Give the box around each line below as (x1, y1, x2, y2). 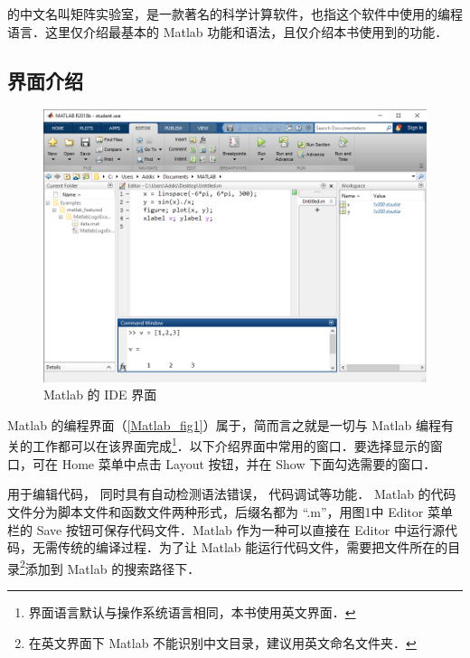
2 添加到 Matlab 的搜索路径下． (20, 556, 201, 578)
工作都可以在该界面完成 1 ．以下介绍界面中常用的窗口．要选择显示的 (32, 434, 430, 456)
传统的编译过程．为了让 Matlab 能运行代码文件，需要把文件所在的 (57, 538, 448, 557)
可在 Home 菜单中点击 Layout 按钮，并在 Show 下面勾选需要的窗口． (32, 454, 437, 473)
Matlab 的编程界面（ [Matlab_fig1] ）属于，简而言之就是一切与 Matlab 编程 (7, 415, 441, 434)
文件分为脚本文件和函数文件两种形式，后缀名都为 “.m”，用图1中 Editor (7, 502, 424, 521)
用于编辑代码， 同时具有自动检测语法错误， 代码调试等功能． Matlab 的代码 (7, 484, 456, 503)
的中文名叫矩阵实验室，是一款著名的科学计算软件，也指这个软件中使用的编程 (7, 5, 463, 23)
